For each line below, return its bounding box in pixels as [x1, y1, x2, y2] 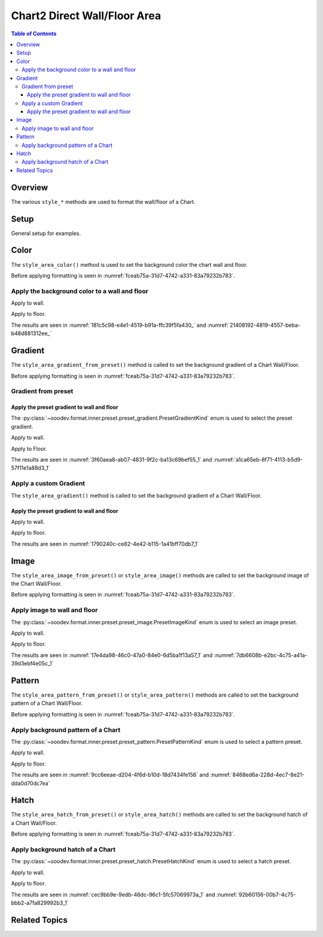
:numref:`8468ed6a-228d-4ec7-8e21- [210, 771, 305, 779]
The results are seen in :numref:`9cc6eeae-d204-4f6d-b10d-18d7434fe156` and [11, 771, 209, 779]
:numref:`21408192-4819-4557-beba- [207, 321, 301, 329]
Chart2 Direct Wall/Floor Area [11, 9, 161, 22]
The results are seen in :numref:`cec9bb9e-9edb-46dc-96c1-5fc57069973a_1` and [11, 891, 215, 898]
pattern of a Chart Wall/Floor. [11, 700, 83, 707]
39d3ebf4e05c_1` [11, 660, 54, 667]
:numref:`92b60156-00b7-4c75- [216, 891, 296, 898]
